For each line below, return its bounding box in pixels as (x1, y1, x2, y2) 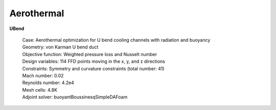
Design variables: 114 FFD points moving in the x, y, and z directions (22, 59, 166, 65)
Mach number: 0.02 (22, 72, 64, 78)
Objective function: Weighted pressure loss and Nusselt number (22, 51, 157, 57)
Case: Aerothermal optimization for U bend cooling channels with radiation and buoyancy (22, 37, 211, 43)
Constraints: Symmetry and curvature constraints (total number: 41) (22, 65, 165, 71)
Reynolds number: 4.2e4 (22, 79, 74, 86)
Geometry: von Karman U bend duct (22, 44, 99, 50)
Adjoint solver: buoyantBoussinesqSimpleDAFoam (22, 94, 128, 100)
